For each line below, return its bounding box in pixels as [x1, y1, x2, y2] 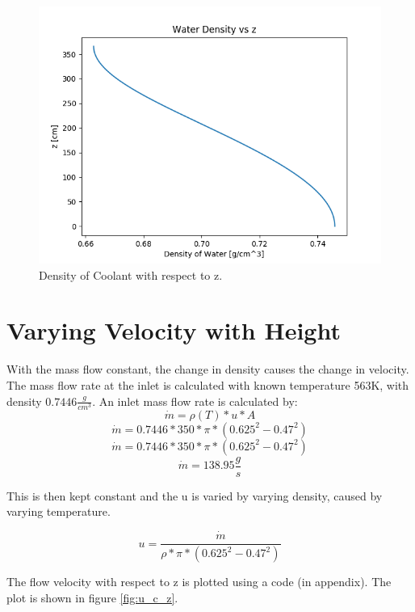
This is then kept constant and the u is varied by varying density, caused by [6, 487, 383, 504]
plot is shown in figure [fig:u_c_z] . [6, 589, 178, 606]
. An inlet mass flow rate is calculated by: [92, 392, 298, 409]
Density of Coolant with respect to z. [39, 266, 223, 283]
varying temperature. [6, 503, 111, 520]
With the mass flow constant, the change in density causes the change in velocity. [6, 361, 409, 378]
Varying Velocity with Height [6, 314, 341, 347]
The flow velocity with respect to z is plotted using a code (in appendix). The [6, 573, 392, 590]
